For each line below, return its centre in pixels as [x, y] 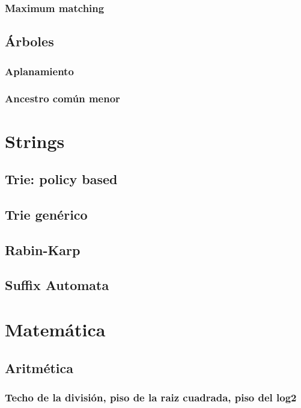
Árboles [29, 41]
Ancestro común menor [62, 98]
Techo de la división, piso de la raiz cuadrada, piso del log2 [151, 397]
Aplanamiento [39, 71]
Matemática [55, 329]
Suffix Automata [57, 285]
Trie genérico [46, 214]
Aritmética [39, 367]
